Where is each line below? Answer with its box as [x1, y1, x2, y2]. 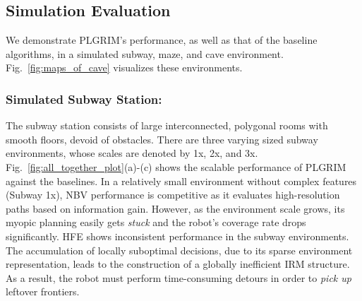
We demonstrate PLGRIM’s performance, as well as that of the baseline [6, 33, 318, 47]
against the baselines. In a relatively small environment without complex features [6, 173, 357, 188]
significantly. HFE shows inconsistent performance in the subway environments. [6, 228, 349, 243]
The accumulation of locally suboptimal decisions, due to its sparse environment [6, 242, 353, 257]
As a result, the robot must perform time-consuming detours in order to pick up [6, 270, 351, 285]
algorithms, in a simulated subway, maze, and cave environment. [6, 46, 284, 61]
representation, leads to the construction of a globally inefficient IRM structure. [6, 256, 350, 271]
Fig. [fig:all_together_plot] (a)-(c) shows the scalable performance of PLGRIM [6, 159, 346, 174]
